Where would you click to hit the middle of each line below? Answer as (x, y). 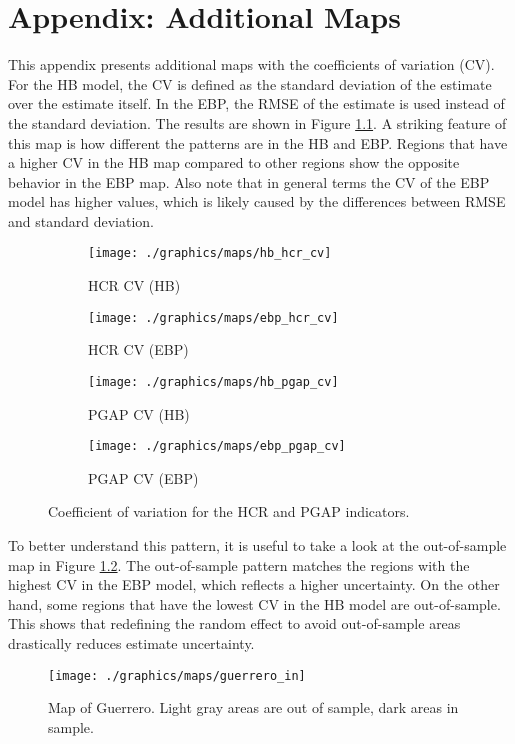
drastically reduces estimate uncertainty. (131, 643)
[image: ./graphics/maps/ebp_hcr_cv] (213, 317)
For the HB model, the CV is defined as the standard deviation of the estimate (250, 83)
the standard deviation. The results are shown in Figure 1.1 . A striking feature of (257, 122)
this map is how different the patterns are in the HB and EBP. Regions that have (258, 142)
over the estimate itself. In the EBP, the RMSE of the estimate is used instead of (256, 103)
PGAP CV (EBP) (143, 477)
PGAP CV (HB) (139, 413)
